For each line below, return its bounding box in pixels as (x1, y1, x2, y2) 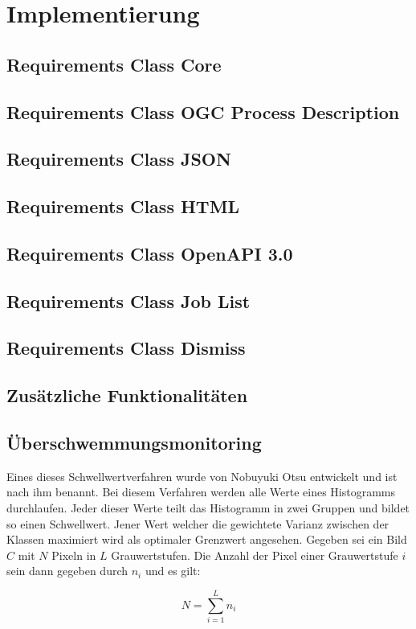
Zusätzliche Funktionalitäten (6, 383, 248, 408)
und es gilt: (145, 562, 201, 579)
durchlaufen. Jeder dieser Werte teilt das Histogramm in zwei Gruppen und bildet (6, 499, 410, 516)
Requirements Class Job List (6, 288, 251, 313)
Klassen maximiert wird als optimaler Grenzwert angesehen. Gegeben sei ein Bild (6, 531, 407, 548)
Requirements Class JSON (6, 146, 231, 171)
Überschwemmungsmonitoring (6, 430, 262, 455)
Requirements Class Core (6, 51, 222, 76)
